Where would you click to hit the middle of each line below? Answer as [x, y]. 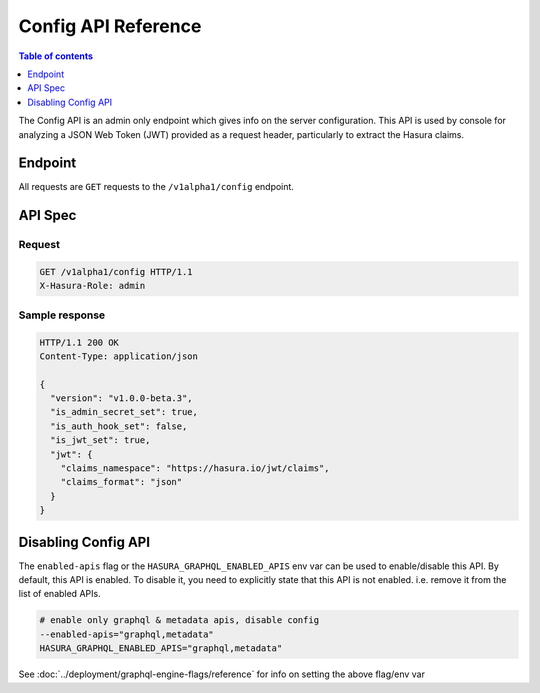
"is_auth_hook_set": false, [119, 426]
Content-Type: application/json [119, 356]
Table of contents [56, 56]
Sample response [62, 315]
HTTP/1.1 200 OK [79, 342]
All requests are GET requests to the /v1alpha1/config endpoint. [156, 187]
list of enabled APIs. [59, 594]
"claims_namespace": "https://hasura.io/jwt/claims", [195, 468]
